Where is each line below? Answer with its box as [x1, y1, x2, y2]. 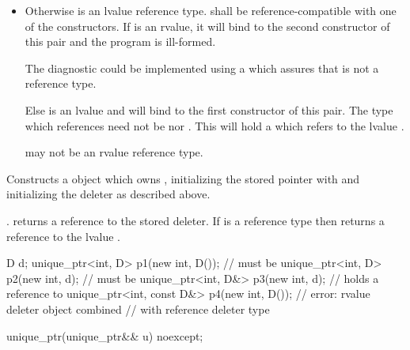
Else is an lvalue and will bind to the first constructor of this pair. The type [25, 101, 393, 118]
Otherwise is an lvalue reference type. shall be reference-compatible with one [25, 2, 397, 18]
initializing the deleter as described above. [6, 186, 211, 202]
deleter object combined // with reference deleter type [6, 300, 270, 317]
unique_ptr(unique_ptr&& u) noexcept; [6, 327, 203, 344]
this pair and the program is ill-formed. [25, 33, 216, 50]
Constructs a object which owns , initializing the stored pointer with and [6, 170, 360, 186]
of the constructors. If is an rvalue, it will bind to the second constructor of [25, 17, 390, 34]
